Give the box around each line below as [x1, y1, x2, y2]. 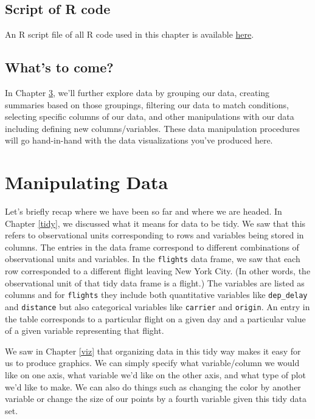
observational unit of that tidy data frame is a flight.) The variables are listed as [5, 276, 305, 289]
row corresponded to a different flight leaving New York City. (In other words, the [5, 265, 311, 277]
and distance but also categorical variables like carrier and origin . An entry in [5, 300, 310, 313]
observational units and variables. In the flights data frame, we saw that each [5, 252, 300, 265]
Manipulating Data [5, 170, 168, 195]
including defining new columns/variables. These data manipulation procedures [5, 122, 300, 134]
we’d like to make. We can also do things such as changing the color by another [5, 380, 301, 393]
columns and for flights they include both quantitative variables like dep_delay [5, 288, 308, 301]
